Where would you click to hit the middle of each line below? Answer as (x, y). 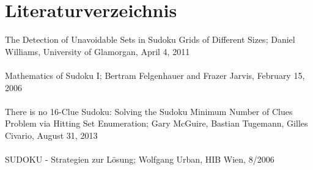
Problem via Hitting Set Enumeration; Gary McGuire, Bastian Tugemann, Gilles (156, 123)
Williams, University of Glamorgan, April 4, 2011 (98, 51)
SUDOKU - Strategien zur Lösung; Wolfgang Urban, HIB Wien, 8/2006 (140, 159)
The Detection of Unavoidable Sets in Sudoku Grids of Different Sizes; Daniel (150, 39)
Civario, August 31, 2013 (51, 135)
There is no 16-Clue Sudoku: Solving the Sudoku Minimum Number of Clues (149, 111)
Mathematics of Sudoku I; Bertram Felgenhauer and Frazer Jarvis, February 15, (155, 75)
